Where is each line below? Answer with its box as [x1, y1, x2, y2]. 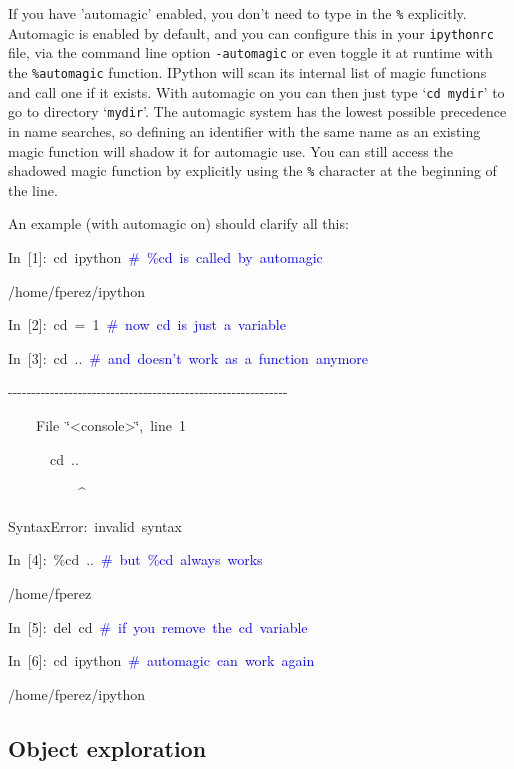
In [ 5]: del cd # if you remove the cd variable [8, 616, 308, 637]
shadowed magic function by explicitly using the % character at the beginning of [8, 160, 497, 181]
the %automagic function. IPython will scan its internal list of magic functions [8, 61, 487, 82]
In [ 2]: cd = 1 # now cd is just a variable [8, 314, 286, 335]
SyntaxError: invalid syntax [8, 515, 182, 536]
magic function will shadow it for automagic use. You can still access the [8, 140, 453, 161]
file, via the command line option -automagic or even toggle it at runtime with [8, 42, 493, 63]
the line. [8, 179, 58, 200]
